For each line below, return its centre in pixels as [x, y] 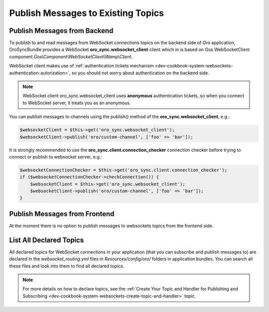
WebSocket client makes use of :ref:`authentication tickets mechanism [81, 66]
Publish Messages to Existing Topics [87, 13]
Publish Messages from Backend [61, 31]
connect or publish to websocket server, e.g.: [56, 157]
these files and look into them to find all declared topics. [67, 266]
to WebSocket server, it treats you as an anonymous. [77, 103]
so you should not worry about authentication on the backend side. [140, 73]
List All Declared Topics [47, 240]
